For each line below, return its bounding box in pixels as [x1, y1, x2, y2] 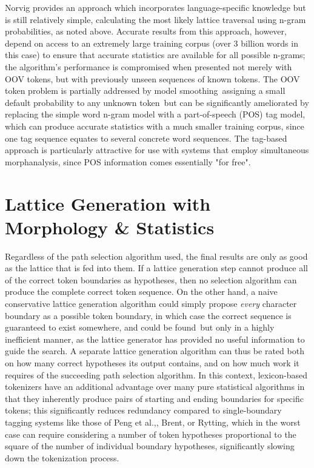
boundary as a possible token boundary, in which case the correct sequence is [5, 309, 292, 321]
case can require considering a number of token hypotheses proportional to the [5, 427, 296, 440]
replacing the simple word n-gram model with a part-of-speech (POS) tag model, [5, 108, 306, 120]
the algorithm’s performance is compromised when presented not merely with [5, 60, 292, 73]
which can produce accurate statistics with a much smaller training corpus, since [5, 119, 304, 132]
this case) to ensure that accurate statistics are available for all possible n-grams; [5, 48, 306, 61]
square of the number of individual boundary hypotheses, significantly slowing [5, 440, 295, 452]
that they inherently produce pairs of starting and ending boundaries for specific [5, 392, 304, 404]
